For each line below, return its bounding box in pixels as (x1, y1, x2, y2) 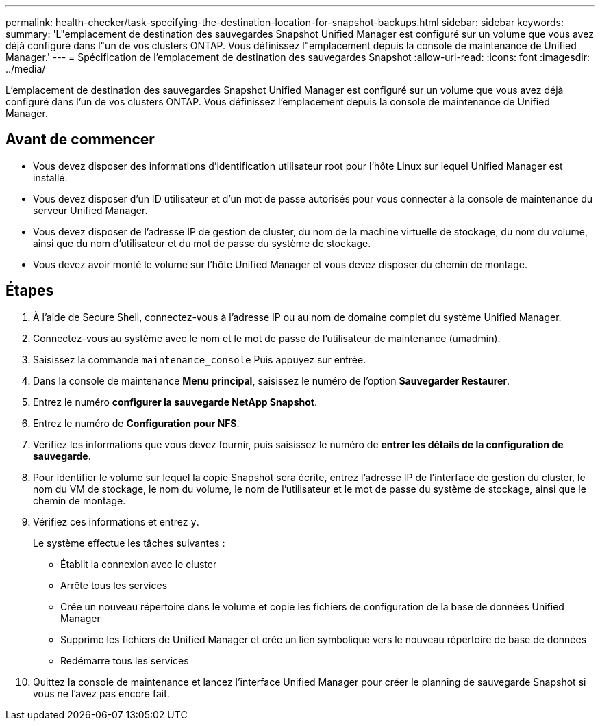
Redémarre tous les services (60, 654, 189, 666)
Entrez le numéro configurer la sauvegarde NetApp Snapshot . (33, 396, 318, 408)
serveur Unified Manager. (33, 204, 148, 216)
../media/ (5, 63, 46, 75)
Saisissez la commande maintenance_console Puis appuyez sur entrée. (33, 353, 366, 365)
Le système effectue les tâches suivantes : (33, 536, 225, 549)
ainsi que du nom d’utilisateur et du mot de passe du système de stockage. (33, 237, 371, 249)
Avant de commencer (5, 131, 155, 148)
